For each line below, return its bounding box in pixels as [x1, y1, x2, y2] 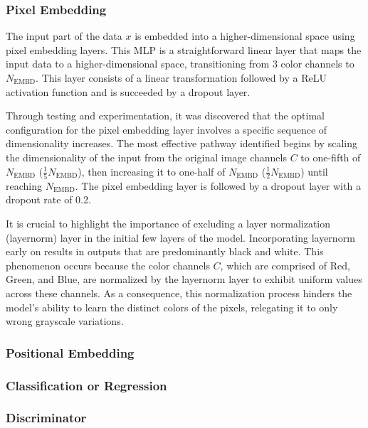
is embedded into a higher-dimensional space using [135, 28, 355, 43]
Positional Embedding [6, 343, 135, 361]
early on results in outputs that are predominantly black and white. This [6, 244, 324, 259]
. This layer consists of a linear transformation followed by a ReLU [36, 70, 327, 85]
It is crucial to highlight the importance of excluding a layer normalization [6, 216, 331, 231]
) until [300, 164, 328, 178]
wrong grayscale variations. [6, 314, 124, 328]
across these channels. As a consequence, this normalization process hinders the [6, 286, 352, 301]
